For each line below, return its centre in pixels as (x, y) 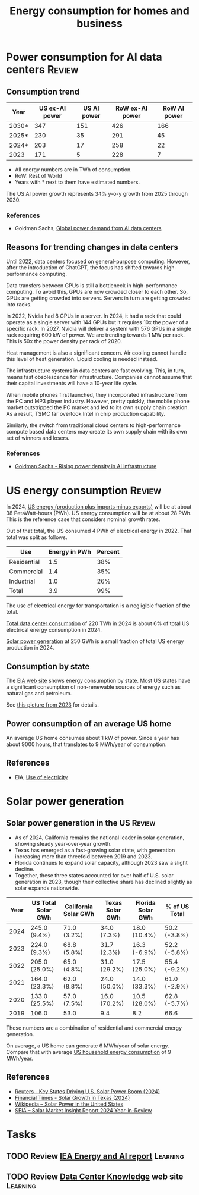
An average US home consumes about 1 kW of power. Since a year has (93, 738)
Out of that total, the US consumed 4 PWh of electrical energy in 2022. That (99, 531)
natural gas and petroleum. (39, 694)
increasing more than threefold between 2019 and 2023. (84, 856)
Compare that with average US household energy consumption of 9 (89, 1052)
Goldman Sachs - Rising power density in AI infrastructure (86, 466)
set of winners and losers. (38, 438)
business (99, 23)
